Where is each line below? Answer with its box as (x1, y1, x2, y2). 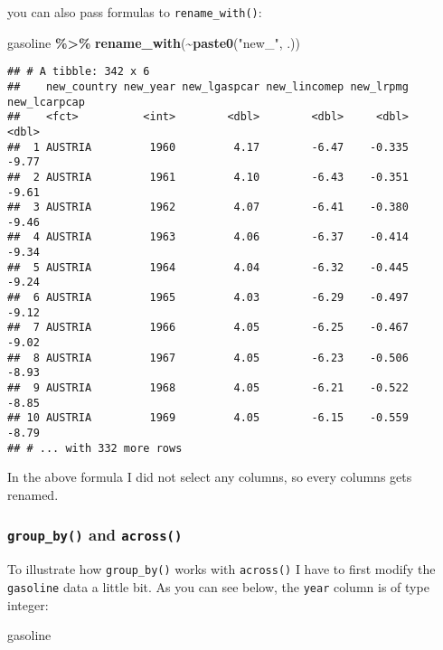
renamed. (7, 485, 59, 504)
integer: (7, 595, 49, 614)
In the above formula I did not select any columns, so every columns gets (7, 467, 412, 486)
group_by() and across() (7, 523, 183, 546)
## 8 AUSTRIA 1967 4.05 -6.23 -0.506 (7, 351, 409, 364)
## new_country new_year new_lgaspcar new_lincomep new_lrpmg (7, 80, 409, 93)
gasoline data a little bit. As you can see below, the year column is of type (7, 577, 429, 596)
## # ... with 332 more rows (7, 441, 183, 455)
